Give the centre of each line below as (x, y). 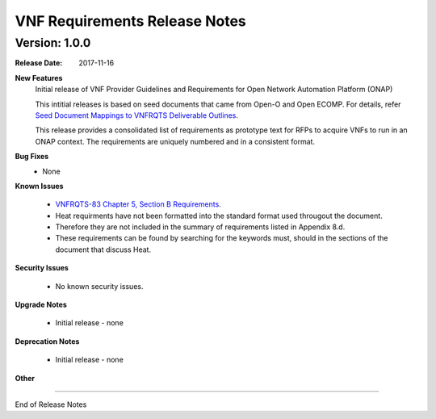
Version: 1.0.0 (53, 43)
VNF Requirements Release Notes (130, 21)
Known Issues (39, 186)
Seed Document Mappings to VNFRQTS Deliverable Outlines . (136, 115)
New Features (39, 78)
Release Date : (39, 63)
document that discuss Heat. (103, 249)
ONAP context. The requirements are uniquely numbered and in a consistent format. (175, 141)
